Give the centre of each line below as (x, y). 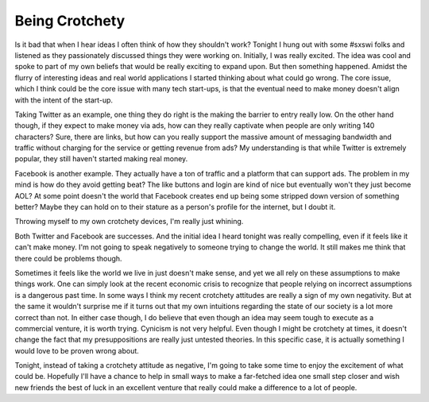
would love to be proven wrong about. (77, 350)
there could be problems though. (68, 258)
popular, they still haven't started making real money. (101, 159)
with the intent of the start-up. (64, 100)
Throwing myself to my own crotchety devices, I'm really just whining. (129, 222)
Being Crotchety (70, 21)
